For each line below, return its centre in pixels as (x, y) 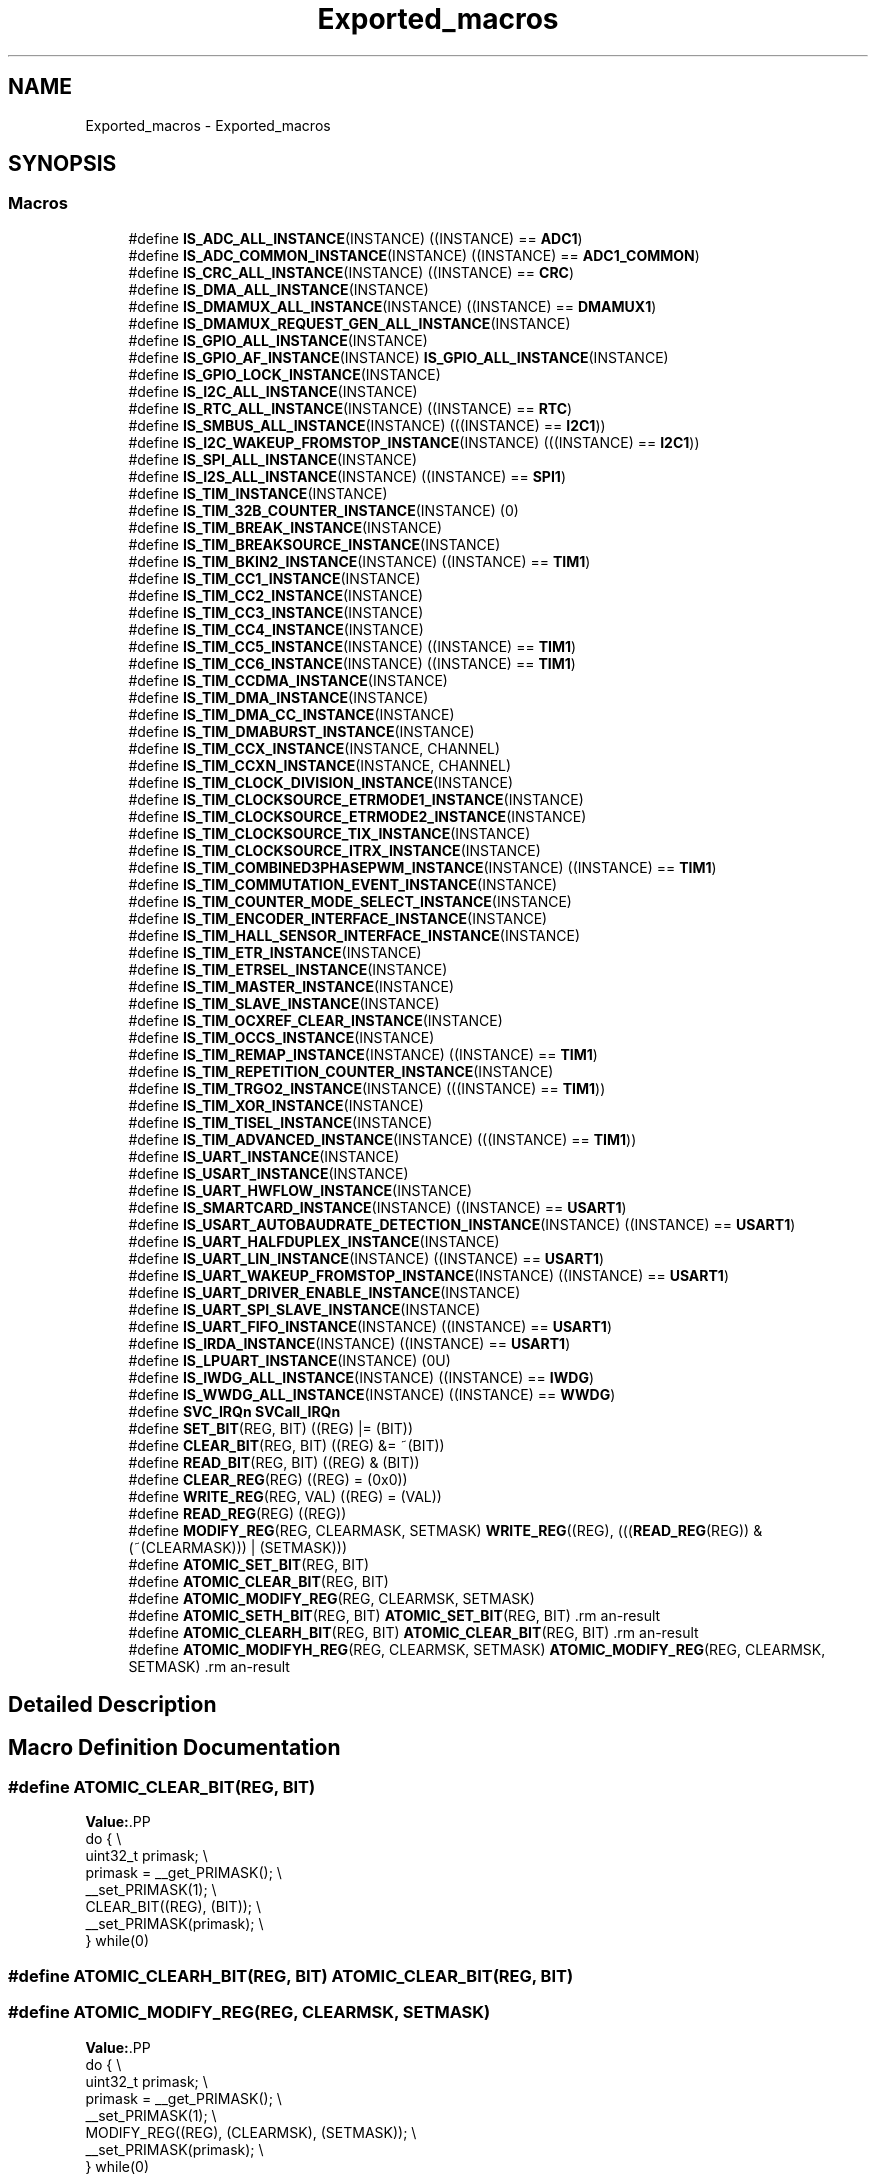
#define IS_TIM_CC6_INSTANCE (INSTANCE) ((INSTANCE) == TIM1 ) (352, 663)
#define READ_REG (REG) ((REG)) (237, 1513)
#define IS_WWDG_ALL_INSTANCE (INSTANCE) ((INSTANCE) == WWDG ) (372, 1394)
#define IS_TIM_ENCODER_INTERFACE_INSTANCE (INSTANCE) (338, 918)
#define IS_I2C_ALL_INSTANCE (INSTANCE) (273, 391)
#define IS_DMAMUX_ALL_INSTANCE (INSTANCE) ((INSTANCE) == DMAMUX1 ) (392, 306)
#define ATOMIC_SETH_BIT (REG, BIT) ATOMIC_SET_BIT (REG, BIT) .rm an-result (394, 1615)
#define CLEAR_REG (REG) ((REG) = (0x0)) (268, 1479)
